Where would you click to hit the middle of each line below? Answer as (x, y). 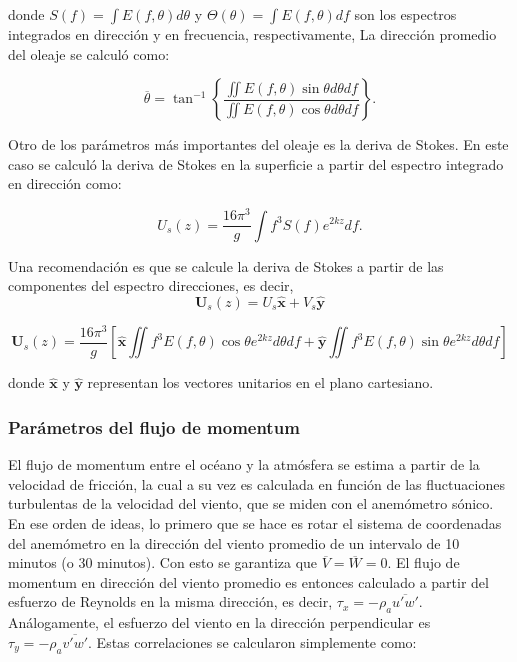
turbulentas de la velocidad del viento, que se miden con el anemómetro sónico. (251, 503)
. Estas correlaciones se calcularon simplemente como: (252, 641)
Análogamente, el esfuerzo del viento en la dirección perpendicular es (219, 622)
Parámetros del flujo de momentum (154, 426)
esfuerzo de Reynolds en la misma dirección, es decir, (170, 601)
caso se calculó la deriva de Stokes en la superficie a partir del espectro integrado (256, 163)
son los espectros (405, 14)
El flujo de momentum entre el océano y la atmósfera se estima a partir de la (244, 464)
